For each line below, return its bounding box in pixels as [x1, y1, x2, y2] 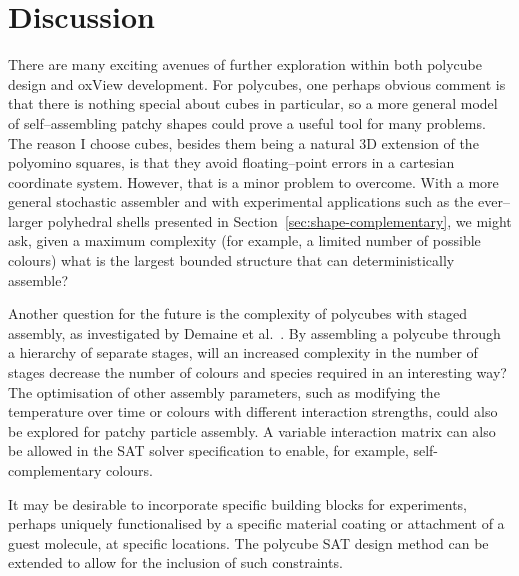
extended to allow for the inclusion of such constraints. [8, 552, 343, 573]
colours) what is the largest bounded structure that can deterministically [8, 250, 455, 271]
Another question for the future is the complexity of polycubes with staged [8, 303, 467, 324]
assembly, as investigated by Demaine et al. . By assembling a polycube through [8, 322, 501, 343]
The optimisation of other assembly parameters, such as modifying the [8, 381, 440, 402]
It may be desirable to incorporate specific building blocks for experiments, [8, 493, 468, 514]
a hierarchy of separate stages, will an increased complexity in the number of [8, 342, 478, 363]
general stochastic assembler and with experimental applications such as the [8, 191, 474, 212]
